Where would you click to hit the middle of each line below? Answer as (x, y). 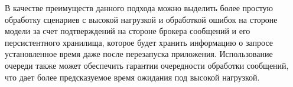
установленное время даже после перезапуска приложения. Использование (139, 54)
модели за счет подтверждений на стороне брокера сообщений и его (128, 31)
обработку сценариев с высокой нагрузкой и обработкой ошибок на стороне (141, 19)
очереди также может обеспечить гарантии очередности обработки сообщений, (147, 65)
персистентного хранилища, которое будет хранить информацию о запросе (139, 42)
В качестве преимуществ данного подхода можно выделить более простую (139, 8)
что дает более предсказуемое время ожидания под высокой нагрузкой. (132, 77)
